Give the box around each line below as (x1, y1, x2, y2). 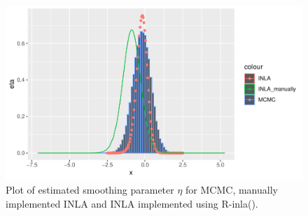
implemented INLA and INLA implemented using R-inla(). (6, 196, 258, 210)
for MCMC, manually (185, 182, 278, 196)
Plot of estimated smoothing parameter (6, 182, 174, 196)
